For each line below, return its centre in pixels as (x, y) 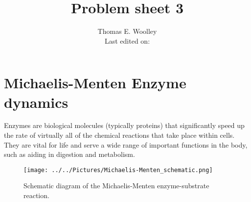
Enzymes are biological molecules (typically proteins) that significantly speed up (124, 125)
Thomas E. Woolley (127, 31)
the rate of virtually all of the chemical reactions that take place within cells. (119, 135)
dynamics (36, 102)
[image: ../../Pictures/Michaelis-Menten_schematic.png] (118, 170)
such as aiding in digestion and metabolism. (69, 154)
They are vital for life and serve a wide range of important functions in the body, (126, 144)
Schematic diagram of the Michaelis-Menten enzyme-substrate (116, 186)
